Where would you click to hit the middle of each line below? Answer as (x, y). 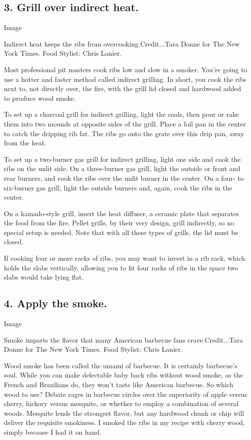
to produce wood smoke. (40, 98)
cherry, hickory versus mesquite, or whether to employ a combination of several (121, 403)
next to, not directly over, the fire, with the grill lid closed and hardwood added (123, 88)
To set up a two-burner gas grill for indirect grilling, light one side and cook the (122, 159)
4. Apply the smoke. (55, 303)
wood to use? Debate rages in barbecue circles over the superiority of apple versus (126, 394)
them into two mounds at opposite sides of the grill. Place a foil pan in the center (125, 123)
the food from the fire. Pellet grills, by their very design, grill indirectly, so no (119, 223)
